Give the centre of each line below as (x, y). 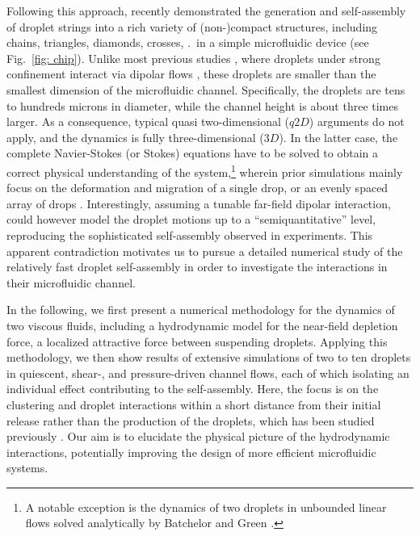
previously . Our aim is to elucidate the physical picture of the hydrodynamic (198, 436)
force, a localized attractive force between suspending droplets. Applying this (197, 341)
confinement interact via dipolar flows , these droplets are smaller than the (191, 74)
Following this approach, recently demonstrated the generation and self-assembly (206, 10)
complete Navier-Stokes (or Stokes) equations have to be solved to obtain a (193, 153)
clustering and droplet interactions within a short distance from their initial (194, 404)
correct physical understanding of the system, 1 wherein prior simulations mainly (205, 170)
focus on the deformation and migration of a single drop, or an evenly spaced (197, 188)
